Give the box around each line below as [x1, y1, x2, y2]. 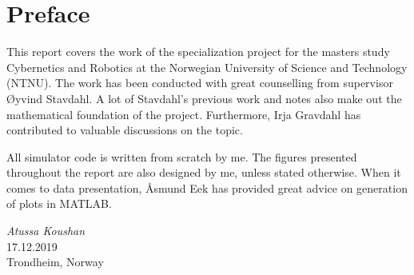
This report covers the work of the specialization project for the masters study [6, 43, 390, 60]
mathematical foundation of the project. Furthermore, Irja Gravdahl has [6, 106, 361, 122]
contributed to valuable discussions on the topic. [6, 122, 243, 138]
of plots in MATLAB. [6, 195, 112, 212]
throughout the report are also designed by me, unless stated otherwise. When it [6, 164, 401, 181]
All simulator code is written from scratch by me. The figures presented [6, 148, 357, 165]
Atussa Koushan [6, 222, 86, 239]
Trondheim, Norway [6, 253, 104, 270]
